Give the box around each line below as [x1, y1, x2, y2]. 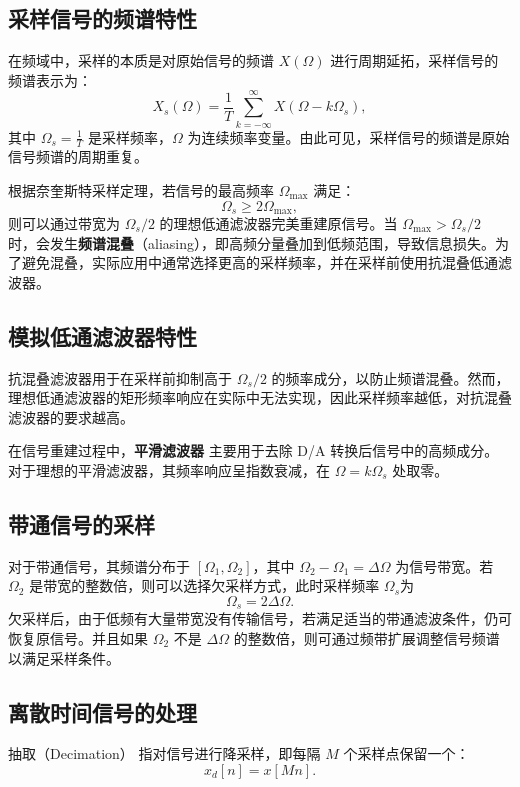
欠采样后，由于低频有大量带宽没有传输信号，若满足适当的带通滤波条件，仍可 [8, 608, 512, 629]
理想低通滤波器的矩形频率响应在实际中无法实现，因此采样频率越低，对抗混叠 [8, 387, 512, 408]
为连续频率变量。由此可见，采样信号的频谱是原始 [187, 126, 510, 147]
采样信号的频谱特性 [8, 3, 197, 34]
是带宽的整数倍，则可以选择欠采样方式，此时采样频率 [29, 575, 380, 596]
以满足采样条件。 [8, 647, 120, 668]
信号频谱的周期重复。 [8, 146, 148, 167]
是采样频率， [87, 126, 172, 147]
